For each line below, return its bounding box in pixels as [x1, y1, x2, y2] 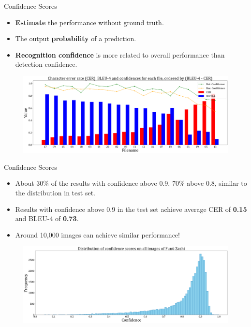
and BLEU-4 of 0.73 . [15, 213, 79, 223]
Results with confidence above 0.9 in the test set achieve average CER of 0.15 [15, 204, 247, 214]
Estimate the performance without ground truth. [15, 17, 164, 27]
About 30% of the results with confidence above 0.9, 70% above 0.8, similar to [15, 178, 247, 188]
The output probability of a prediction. [15, 33, 136, 44]
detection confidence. [15, 59, 77, 69]
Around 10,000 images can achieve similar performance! [15, 229, 180, 239]
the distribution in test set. [15, 187, 95, 197]
